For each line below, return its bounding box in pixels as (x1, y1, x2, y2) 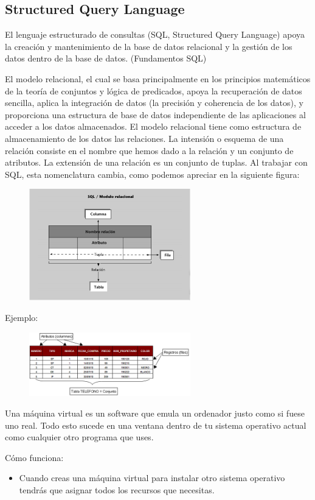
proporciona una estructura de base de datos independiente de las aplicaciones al (5, 108, 306, 121)
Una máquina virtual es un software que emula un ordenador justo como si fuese (5, 407, 305, 420)
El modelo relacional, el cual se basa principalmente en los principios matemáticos (5, 72, 311, 85)
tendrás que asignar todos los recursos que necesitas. (19, 484, 215, 496)
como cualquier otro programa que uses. (5, 431, 154, 443)
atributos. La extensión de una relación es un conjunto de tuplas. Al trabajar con (5, 156, 308, 169)
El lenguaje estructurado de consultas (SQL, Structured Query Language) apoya (5, 28, 305, 41)
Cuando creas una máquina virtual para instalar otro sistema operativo (19, 471, 285, 484)
